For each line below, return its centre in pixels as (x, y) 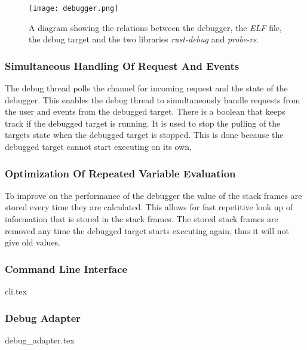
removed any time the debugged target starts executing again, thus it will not (147, 230)
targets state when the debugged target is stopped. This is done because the (144, 135)
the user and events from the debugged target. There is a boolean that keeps (145, 111)
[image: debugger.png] (74, 8)
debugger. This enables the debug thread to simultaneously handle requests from (153, 99)
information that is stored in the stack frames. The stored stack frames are (142, 219)
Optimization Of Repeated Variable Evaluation (120, 173)
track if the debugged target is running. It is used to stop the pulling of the (143, 123)
